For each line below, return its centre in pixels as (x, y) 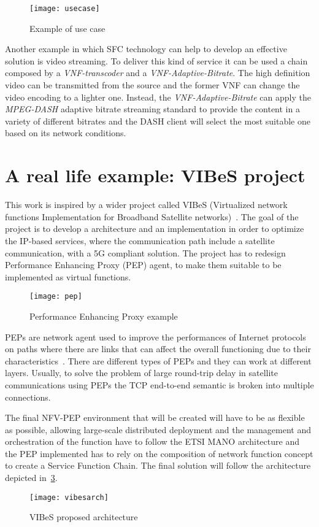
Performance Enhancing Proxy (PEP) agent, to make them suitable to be (143, 265)
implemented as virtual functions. (68, 276)
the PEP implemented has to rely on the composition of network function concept (159, 453)
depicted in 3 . (31, 478)
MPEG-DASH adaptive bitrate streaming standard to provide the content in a (152, 109)
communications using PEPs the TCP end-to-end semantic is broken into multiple (159, 384)
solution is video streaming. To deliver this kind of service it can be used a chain (156, 60)
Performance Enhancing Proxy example (104, 316)
